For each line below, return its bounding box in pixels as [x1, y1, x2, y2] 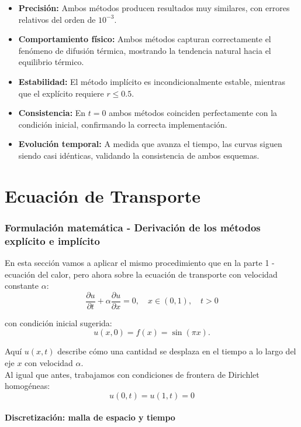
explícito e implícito [5, 233, 100, 248]
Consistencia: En [18, 107, 86, 119]
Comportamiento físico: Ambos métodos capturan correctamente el [18, 33, 271, 45]
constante [5, 279, 39, 292]
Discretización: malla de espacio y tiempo [5, 411, 175, 423]
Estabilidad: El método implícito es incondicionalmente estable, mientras [18, 75, 285, 87]
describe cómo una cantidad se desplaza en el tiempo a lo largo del [57, 345, 296, 357]
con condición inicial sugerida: [5, 316, 112, 329]
